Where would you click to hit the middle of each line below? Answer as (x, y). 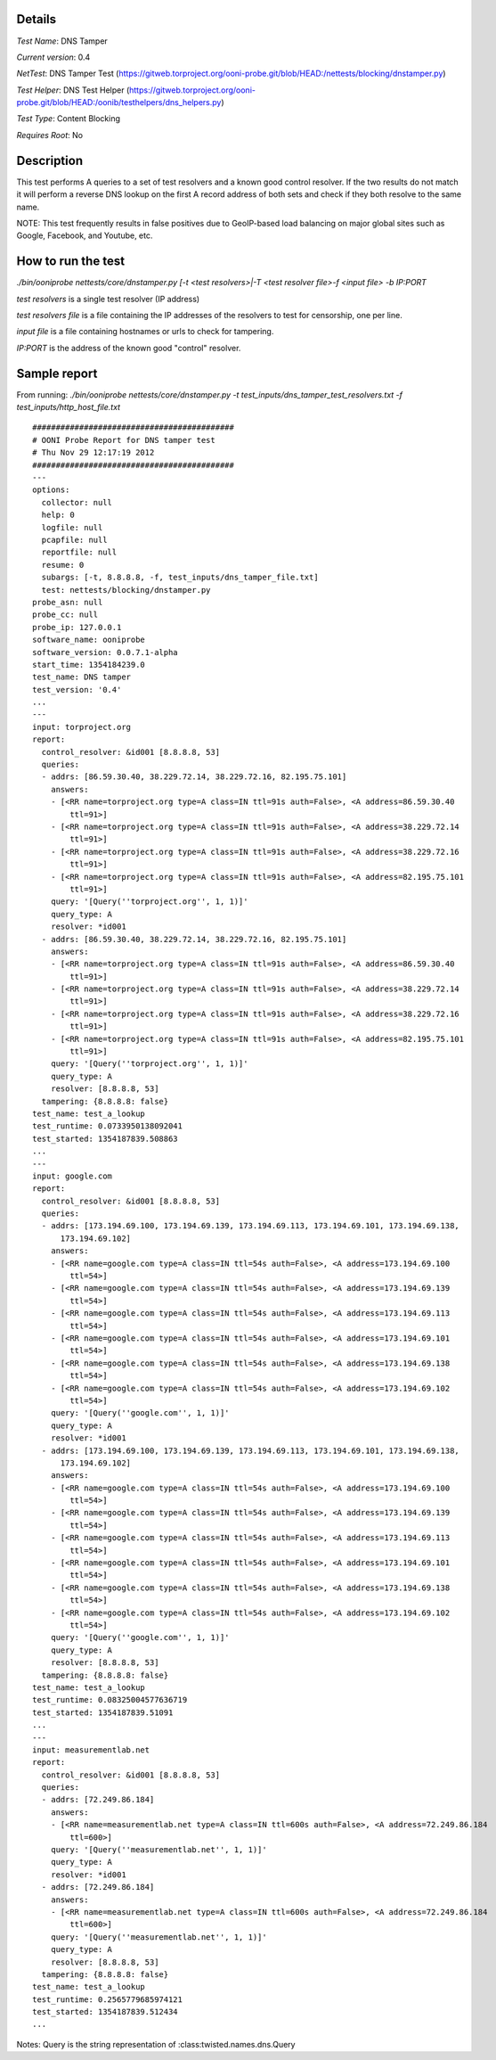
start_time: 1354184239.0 (89, 665)
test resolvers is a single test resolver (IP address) (108, 299)
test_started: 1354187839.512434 (105, 2012)
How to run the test (70, 262)
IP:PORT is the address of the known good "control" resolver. (129, 348)
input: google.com (73, 1176)
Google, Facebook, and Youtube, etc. (85, 235)
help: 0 (58, 515)
